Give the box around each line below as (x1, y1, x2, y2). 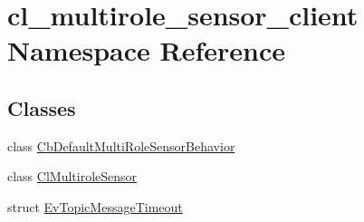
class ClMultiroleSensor (7, 167, 138, 186)
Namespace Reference (7, 32, 285, 69)
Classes (7, 93, 76, 121)
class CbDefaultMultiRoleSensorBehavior (7, 136, 235, 155)
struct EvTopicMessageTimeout (7, 197, 183, 216)
